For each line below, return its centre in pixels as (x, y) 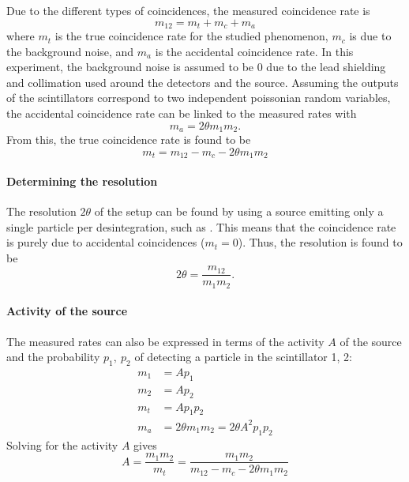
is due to (370, 36)
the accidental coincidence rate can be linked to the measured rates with (182, 113)
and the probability (53, 357)
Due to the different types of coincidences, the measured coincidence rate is (188, 10)
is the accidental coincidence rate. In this (254, 51)
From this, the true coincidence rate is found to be (129, 139)
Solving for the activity (62, 444)
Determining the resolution (82, 181)
